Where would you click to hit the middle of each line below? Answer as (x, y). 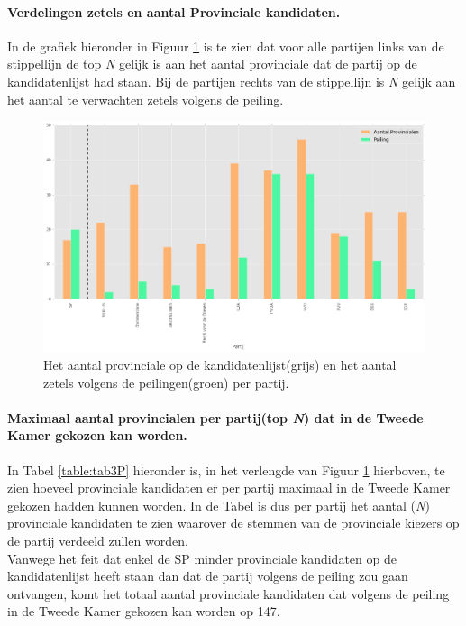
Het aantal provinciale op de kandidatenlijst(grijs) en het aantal (220, 364)
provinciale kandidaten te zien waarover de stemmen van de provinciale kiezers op (233, 523)
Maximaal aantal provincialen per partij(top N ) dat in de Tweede (215, 417)
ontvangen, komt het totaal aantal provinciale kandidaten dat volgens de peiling (228, 593)
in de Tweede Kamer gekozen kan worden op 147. (144, 611)
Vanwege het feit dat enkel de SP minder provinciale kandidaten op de (202, 558)
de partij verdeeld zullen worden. (98, 540)
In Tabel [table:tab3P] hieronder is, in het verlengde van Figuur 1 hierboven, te (226, 469)
